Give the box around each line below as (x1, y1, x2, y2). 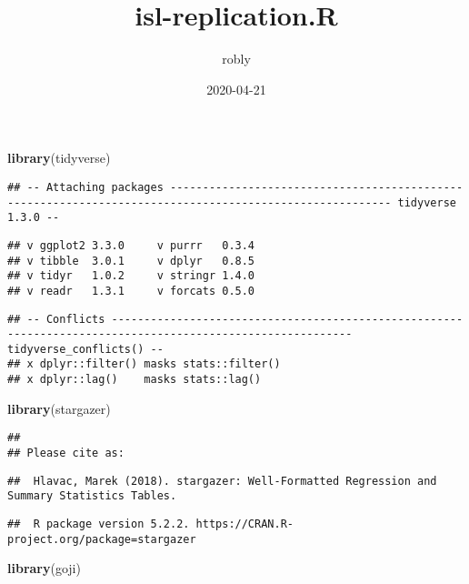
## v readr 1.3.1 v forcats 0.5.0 (7, 284, 255, 297)
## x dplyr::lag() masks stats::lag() (7, 373, 262, 387)
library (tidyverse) (7, 148, 111, 167)
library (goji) (7, 559, 81, 578)
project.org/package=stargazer (7, 532, 196, 546)
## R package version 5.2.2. (7, 518, 190, 530)
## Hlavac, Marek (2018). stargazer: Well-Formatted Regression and (7, 474, 437, 488)
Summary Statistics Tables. (7, 489, 177, 503)
